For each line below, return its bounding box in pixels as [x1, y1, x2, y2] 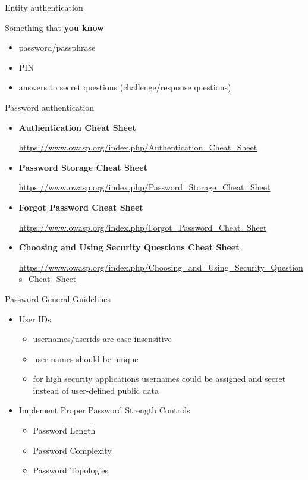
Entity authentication [5, 1, 83, 13]
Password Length [33, 424, 96, 437]
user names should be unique [33, 352, 139, 365]
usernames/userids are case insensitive [33, 332, 172, 345]
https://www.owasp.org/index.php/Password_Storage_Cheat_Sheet [18, 181, 271, 193]
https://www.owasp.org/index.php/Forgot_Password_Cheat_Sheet [18, 221, 267, 233]
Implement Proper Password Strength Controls [18, 404, 190, 416]
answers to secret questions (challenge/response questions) [18, 81, 231, 93]
